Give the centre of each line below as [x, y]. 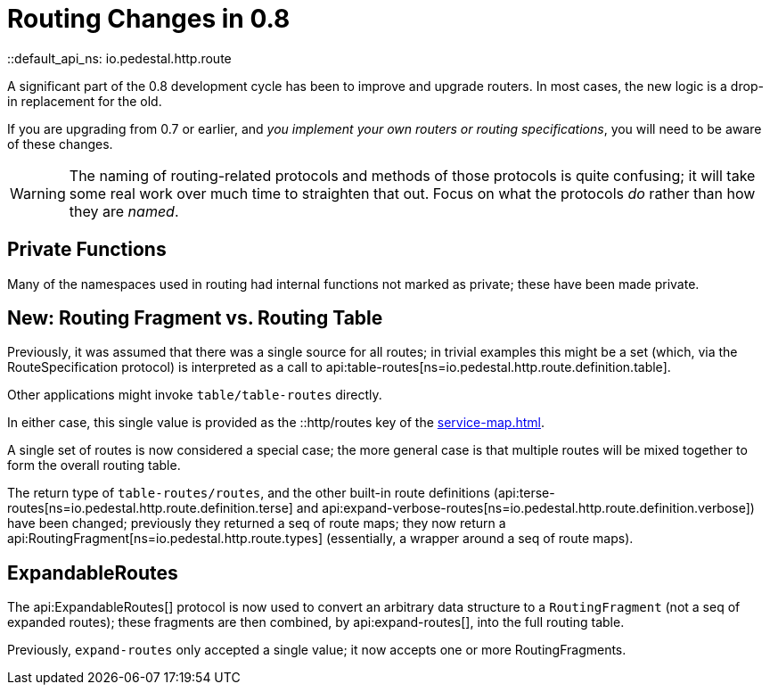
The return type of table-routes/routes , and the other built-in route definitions [249, 493]
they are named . [124, 211]
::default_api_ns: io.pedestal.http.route [119, 58]
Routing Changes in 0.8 [149, 19]
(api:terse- [524, 493]
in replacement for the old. [85, 101]
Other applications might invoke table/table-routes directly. [195, 395]
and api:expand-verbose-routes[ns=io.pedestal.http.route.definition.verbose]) [525, 508]
